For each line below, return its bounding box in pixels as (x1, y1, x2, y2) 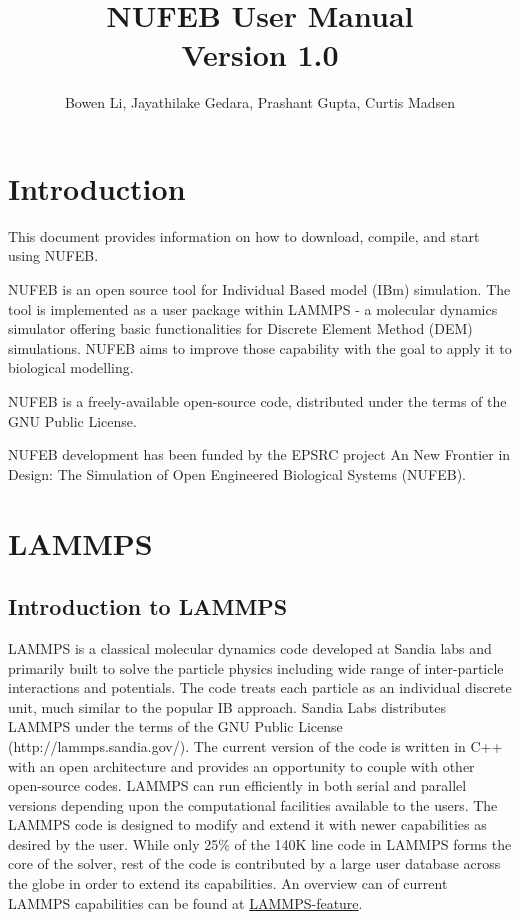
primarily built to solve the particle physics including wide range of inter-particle (8, 657, 504, 678)
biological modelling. (8, 357, 134, 378)
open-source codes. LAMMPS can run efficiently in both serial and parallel (8, 775, 467, 796)
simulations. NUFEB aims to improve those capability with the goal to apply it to (8, 337, 512, 358)
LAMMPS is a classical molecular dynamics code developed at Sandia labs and (8, 637, 492, 658)
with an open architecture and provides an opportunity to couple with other (8, 755, 475, 776)
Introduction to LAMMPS (8, 591, 288, 622)
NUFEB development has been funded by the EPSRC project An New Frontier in (8, 444, 511, 465)
